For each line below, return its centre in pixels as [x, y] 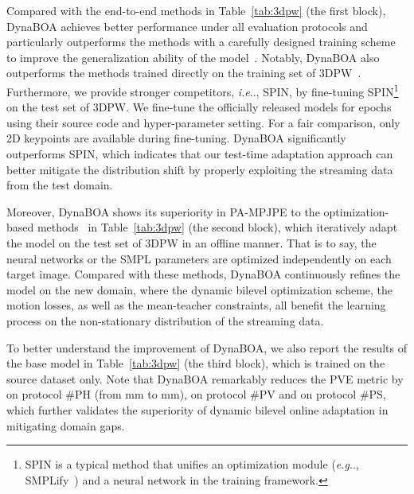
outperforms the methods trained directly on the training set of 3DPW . [184, 73]
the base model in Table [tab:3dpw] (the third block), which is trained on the [196, 363]
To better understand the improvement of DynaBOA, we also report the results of [207, 347]
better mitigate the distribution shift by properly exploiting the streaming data [200, 169]
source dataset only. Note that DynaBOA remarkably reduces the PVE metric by [205, 378]
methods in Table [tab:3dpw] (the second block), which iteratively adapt [217, 227]
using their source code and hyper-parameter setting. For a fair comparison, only [203, 122]
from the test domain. [60, 185]
